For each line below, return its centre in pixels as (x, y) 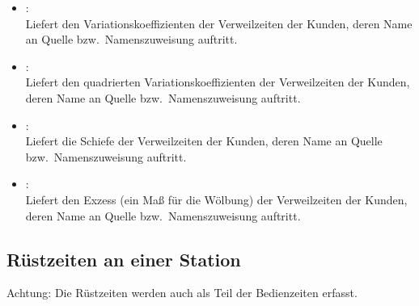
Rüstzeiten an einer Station (124, 259)
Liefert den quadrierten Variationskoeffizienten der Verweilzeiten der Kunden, (218, 82)
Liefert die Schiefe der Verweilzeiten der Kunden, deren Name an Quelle (204, 141)
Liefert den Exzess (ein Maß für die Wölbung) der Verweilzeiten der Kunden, (216, 199)
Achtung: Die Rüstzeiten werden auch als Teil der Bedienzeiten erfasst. (182, 293)
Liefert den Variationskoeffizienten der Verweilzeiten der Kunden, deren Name (219, 23)
